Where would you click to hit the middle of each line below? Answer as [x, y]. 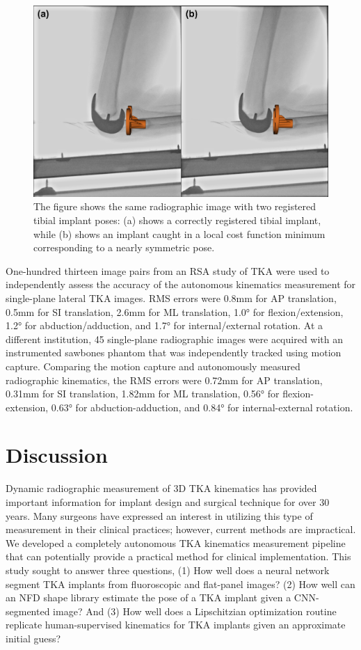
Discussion [57, 455]
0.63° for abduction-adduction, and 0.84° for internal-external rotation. [202, 407]
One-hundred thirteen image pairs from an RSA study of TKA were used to [168, 270]
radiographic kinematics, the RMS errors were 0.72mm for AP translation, [164, 380]
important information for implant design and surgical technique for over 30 [168, 502]
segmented [28, 611]
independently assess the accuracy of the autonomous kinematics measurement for [181, 284]
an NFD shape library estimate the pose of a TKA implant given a [149, 597]
